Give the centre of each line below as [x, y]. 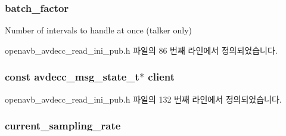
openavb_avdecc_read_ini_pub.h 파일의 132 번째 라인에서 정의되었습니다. [143, 99]
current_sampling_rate [63, 126]
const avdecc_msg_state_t [72, 77]
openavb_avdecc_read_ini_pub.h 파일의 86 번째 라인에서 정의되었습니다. [141, 50]
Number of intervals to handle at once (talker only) [99, 30]
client [161, 77]
